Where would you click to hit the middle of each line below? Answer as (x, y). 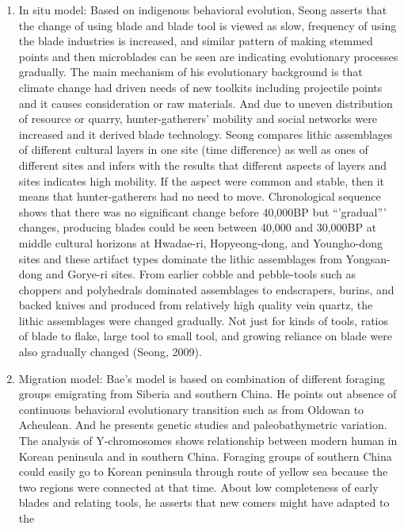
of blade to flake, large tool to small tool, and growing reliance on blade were (205, 336)
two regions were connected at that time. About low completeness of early (198, 487)
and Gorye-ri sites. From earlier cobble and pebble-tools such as (201, 274)
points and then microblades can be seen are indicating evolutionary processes (208, 56)
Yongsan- (368, 258)
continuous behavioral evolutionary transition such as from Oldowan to (191, 409)
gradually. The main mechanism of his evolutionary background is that (191, 72)
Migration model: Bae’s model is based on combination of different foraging (202, 378)
